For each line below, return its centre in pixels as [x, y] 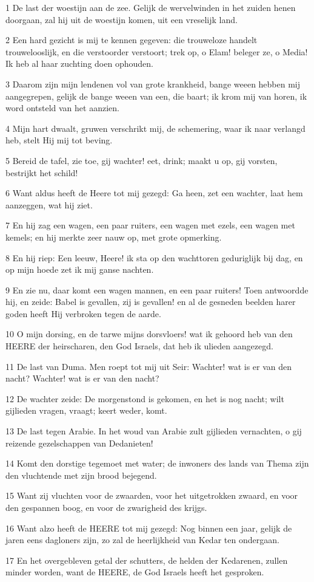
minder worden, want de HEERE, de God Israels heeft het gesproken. [135, 572]
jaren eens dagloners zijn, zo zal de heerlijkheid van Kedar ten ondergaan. [142, 540]
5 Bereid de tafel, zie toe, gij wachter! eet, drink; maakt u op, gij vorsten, [142, 160]
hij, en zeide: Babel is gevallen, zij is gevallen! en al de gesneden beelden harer [151, 302]
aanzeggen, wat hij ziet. [49, 204]
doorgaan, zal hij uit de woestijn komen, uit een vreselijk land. [122, 19]
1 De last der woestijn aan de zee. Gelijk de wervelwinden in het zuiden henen [151, 7]
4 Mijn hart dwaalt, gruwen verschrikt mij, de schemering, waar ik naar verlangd [155, 128]
